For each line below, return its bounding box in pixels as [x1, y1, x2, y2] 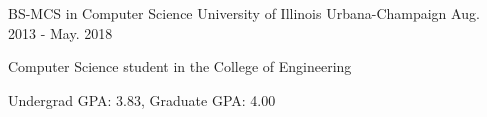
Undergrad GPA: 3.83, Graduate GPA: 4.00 [8, 89, 276, 110]
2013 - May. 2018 [8, 22, 113, 43]
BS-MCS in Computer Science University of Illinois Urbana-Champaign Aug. [8, 3, 480, 23]
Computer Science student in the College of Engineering [8, 56, 352, 77]
